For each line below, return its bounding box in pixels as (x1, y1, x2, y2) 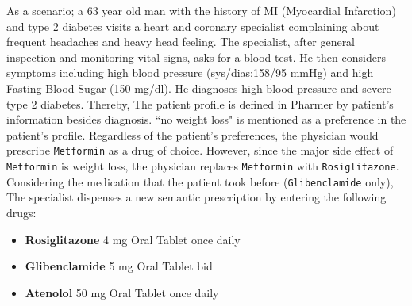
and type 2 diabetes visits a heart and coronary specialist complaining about (6, 17, 379, 34)
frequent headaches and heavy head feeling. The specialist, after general (6, 33, 356, 50)
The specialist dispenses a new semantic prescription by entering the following (6, 189, 387, 205)
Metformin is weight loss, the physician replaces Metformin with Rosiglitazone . (6, 158, 399, 174)
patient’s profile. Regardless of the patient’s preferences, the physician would (6, 126, 379, 143)
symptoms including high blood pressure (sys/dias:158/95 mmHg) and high (6, 64, 374, 81)
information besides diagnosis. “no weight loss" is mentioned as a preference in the (6, 111, 406, 128)
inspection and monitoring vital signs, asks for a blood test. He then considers (6, 48, 386, 65)
